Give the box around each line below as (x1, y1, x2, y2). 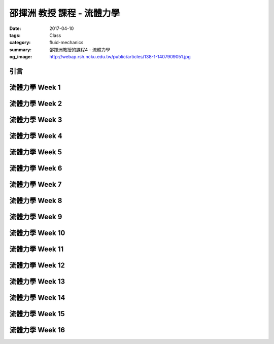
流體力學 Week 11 (9, 245, 63, 254)
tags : (9, 32, 21, 38)
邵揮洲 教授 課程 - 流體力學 (9, 8, 120, 19)
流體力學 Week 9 (9, 213, 62, 221)
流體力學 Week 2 (9, 99, 62, 108)
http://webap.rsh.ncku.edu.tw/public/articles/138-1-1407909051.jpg (49, 54, 191, 60)
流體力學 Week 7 (9, 180, 62, 189)
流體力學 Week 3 (9, 115, 62, 124)
